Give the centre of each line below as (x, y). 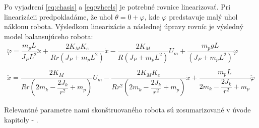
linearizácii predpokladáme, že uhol (58, 16)
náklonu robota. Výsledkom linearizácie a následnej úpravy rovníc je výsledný (124, 26)
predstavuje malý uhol (203, 16)
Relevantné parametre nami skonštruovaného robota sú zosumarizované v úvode (127, 110)
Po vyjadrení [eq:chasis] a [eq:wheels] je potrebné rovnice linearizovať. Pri (117, 7)
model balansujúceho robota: (49, 36)
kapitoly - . (21, 119)
